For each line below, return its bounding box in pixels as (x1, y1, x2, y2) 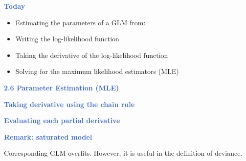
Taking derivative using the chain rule (4, 99, 135, 109)
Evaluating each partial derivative (4, 115, 120, 125)
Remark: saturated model (4, 131, 92, 142)
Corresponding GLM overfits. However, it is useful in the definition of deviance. (4, 148, 243, 158)
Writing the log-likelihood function (15, 34, 119, 44)
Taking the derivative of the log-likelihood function (15, 50, 168, 60)
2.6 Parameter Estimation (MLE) (4, 82, 119, 92)
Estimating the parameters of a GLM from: (15, 17, 146, 27)
